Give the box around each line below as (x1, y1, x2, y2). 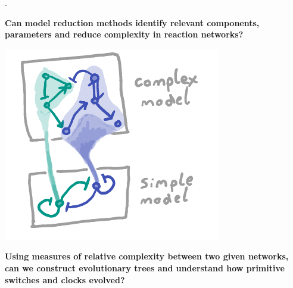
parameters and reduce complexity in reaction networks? (5, 28, 244, 40)
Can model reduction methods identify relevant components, (5, 16, 260, 29)
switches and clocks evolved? (5, 273, 125, 286)
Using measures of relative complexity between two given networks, (5, 250, 289, 262)
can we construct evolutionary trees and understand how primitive (5, 261, 285, 274)
